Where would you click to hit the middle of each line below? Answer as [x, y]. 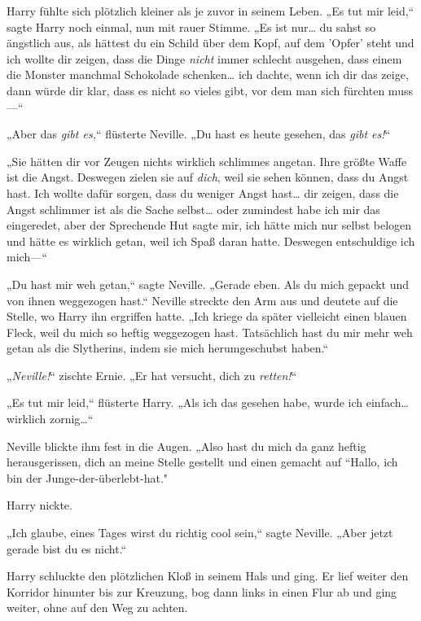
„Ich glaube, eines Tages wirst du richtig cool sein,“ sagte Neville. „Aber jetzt [200, 533]
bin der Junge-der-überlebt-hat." [88, 477]
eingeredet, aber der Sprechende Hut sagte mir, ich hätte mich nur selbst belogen [209, 225]
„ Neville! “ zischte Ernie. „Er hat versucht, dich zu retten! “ [152, 375]
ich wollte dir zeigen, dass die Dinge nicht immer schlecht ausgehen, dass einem [204, 58]
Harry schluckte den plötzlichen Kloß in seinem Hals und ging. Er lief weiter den [208, 576]
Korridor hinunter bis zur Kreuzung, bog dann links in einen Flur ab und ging [202, 591]
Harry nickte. [39, 505]
